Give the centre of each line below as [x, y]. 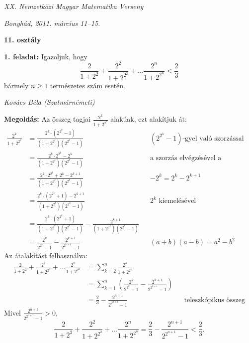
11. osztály [23, 40]
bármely [16, 85]
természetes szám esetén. [87, 85]
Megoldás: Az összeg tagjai [47, 119]
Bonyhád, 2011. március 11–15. [52, 23]
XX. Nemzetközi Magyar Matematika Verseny [74, 6]
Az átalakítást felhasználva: [46, 255]
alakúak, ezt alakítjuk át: [149, 119]
